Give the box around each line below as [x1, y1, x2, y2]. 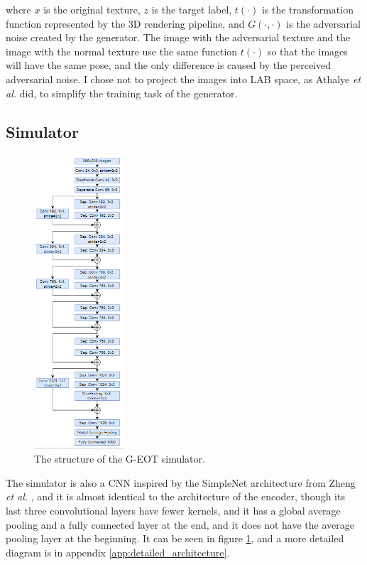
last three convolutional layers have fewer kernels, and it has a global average [6, 503, 341, 518]
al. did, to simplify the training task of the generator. [6, 85, 238, 100]
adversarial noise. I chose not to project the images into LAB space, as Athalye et [6, 71, 361, 86]
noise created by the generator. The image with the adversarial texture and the [6, 30, 351, 45]
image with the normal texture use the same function [6, 43, 238, 58]
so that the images [267, 43, 348, 58]
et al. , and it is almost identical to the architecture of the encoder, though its [6, 489, 345, 504]
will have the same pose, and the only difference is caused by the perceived [6, 58, 332, 72]
